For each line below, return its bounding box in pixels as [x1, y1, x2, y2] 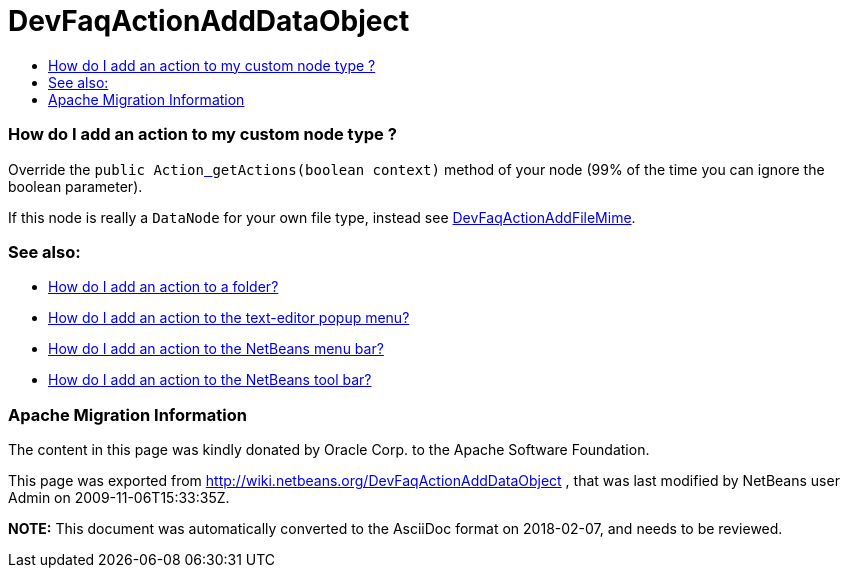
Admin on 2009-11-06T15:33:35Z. [8, 489, 230, 506]
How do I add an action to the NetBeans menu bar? [48, 340, 384, 358]
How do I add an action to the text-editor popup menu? [48, 309, 410, 327]
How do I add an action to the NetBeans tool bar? [48, 371, 372, 389]
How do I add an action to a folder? [48, 278, 279, 296]
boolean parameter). [8, 177, 143, 195]
